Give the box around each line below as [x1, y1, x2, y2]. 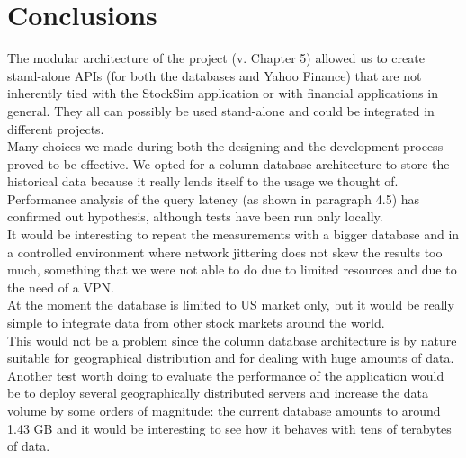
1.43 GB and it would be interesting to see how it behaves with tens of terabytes [7, 418, 452, 437]
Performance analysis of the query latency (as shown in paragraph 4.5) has [7, 189, 420, 208]
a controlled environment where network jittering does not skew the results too [7, 242, 443, 261]
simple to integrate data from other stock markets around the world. [7, 313, 385, 332]
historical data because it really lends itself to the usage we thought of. [7, 172, 399, 191]
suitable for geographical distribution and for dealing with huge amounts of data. [7, 348, 454, 367]
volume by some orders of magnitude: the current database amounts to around [7, 401, 441, 419]
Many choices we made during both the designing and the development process [7, 137, 444, 156]
